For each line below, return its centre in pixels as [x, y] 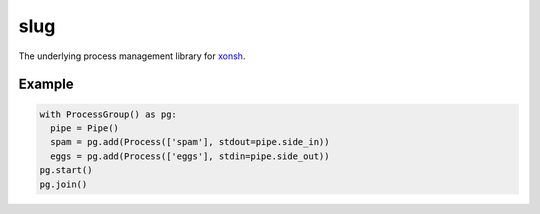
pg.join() [63, 184]
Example [46, 84]
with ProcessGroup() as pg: [108, 114]
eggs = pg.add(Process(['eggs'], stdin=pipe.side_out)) [190, 156]
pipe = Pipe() [85, 128]
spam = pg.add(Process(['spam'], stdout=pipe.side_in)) [190, 142]
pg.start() [66, 170]
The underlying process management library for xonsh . [132, 56]
